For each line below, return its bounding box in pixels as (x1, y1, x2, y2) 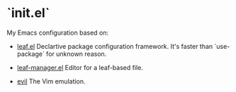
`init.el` (6, 5, 50, 21)
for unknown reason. (46, 50, 107, 58)
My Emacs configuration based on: (6, 28, 109, 37)
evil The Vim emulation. (16, 76, 86, 86)
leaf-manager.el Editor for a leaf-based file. (16, 63, 143, 71)
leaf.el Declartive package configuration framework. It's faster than (16, 42, 213, 50)
